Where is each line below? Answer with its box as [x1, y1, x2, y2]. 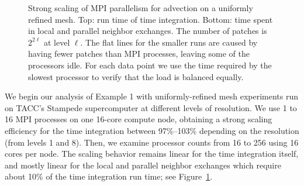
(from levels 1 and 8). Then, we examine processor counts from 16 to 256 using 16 [5, 136, 299, 148]
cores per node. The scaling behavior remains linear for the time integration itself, [5, 147, 299, 160]
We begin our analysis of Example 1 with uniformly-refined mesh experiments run [5, 90, 299, 102]
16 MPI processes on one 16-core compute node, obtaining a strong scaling [5, 113, 272, 125]
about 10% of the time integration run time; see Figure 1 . [5, 170, 213, 182]
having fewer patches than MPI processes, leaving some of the [28, 47, 250, 60]
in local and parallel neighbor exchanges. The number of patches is [28, 25, 267, 37]
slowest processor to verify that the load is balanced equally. [28, 70, 244, 82]
